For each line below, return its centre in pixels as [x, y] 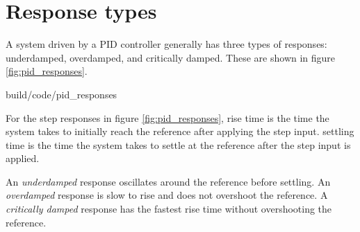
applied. [23, 158]
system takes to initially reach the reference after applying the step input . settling [180, 131]
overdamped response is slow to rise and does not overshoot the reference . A [167, 195]
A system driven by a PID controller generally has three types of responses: [166, 44]
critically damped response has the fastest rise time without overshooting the [169, 209]
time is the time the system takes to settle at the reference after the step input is [178, 144]
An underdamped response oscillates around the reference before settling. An [168, 181]
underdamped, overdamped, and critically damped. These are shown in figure [171, 57]
